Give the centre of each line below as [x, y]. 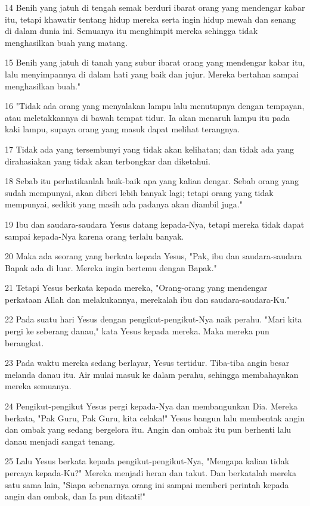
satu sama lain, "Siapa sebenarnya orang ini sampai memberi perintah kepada [147, 484]
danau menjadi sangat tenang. [60, 441]
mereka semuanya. [38, 386]
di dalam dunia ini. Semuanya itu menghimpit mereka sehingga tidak [131, 31]
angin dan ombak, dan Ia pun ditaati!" [75, 496]
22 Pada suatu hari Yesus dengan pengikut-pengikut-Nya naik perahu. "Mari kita [154, 319]
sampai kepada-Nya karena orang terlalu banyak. [94, 236]
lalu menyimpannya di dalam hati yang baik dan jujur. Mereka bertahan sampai [152, 74]
